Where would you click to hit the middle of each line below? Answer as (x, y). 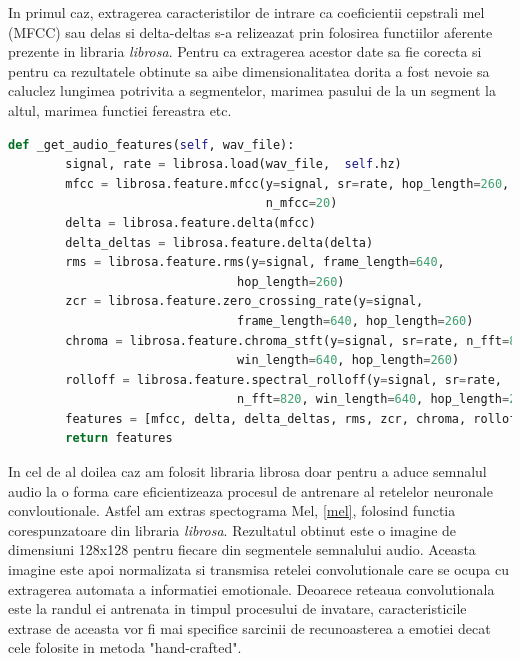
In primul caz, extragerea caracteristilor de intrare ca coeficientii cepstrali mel (246, 12)
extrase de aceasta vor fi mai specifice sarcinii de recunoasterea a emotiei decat (249, 627)
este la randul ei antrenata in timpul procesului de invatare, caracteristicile (237, 608)
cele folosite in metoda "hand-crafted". (125, 647)
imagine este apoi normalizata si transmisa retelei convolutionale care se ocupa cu (258, 569)
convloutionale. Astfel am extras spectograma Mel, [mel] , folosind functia (232, 510)
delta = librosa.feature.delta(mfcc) (190, 222)
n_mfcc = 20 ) (301, 203)
